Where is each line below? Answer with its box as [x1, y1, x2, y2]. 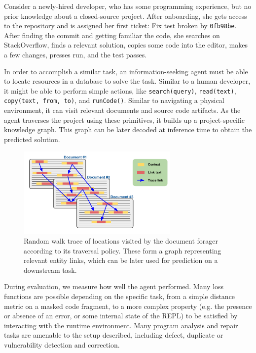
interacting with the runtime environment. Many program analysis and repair [4, 320, 238, 330]
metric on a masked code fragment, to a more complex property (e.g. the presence [4, 301, 252, 311]
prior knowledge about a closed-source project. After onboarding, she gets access [4, 10, 247, 21]
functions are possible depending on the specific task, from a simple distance [4, 291, 235, 301]
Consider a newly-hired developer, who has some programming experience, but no [4, 1, 252, 11]
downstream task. [24, 264, 77, 275]
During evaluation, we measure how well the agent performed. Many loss [4, 281, 224, 292]
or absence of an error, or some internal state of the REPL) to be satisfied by [4, 310, 238, 321]
